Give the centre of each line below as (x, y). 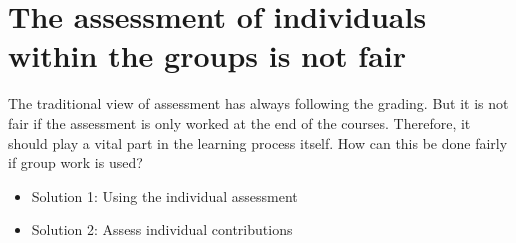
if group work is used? (75, 162)
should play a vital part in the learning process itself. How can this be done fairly (258, 142)
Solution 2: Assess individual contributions (162, 229)
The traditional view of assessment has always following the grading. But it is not (258, 103)
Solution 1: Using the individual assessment (164, 195)
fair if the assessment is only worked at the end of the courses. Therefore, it (239, 122)
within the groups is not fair (207, 55)
